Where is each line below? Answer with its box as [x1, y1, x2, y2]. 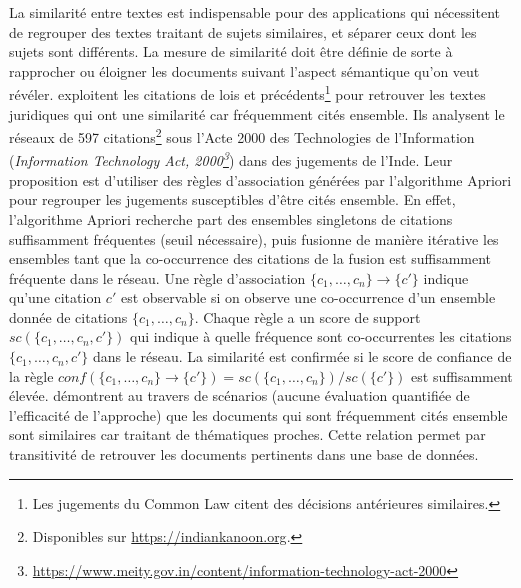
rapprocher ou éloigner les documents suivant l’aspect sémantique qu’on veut [9, 60, 480, 81]
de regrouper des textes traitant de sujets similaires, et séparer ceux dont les [9, 21, 477, 42]
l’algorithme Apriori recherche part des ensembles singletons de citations [9, 208, 453, 229]
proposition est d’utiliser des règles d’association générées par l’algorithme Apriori [9, 169, 512, 190]
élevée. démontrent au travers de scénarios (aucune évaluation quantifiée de [9, 385, 470, 406]
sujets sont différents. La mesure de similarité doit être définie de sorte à [9, 41, 453, 62]
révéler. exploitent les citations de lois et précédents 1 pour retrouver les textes [9, 81, 486, 105]
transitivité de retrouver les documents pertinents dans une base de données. [9, 444, 479, 465]
